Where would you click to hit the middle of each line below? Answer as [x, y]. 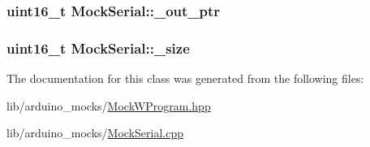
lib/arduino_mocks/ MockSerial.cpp [95, 133]
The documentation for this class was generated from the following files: [185, 78]
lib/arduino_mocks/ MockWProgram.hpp [109, 105]
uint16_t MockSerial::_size [98, 48]
